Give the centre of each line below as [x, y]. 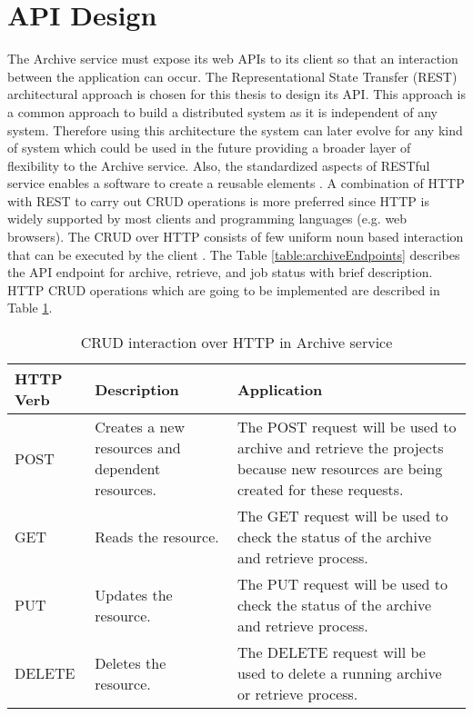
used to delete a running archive [339, 673]
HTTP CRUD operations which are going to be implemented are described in [224, 289]
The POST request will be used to [347, 427]
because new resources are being [340, 469]
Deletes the [131, 662]
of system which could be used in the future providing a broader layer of [209, 148]
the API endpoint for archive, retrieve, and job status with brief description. [220, 272]
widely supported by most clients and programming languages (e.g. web [207, 219]
